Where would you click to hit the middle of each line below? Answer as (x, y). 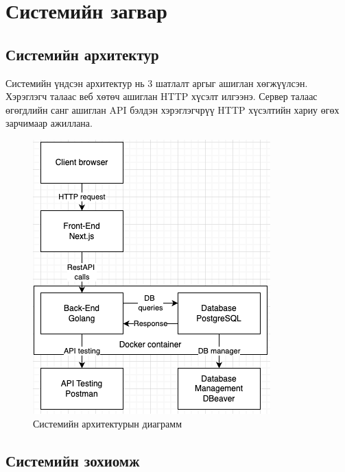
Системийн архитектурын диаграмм (108, 423)
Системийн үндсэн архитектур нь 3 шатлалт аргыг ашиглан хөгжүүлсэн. (157, 83)
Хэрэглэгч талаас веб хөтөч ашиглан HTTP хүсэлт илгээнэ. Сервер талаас (162, 96)
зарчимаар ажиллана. (49, 123)
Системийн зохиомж (73, 460)
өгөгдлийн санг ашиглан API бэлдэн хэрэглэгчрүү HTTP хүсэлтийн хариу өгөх (172, 109)
